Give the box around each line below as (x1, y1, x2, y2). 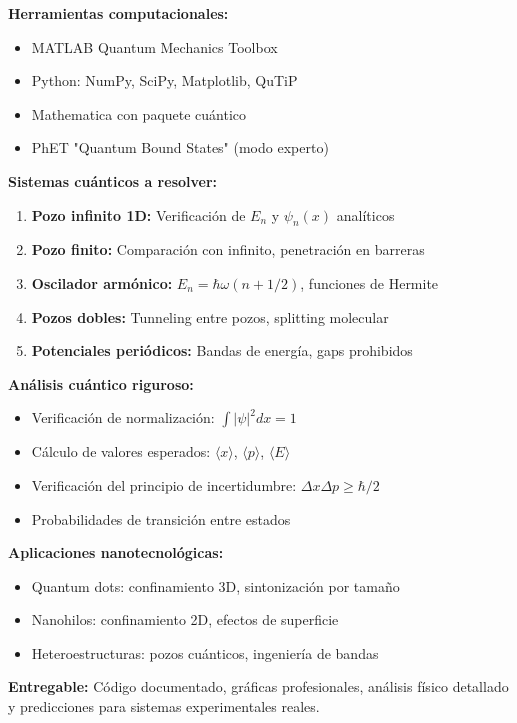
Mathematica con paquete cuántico (31, 103, 247, 124)
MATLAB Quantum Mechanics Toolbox (31, 36, 278, 57)
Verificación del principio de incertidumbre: (31, 474, 297, 495)
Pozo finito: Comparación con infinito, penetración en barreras (31, 239, 425, 260)
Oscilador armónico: (31, 272, 173, 293)
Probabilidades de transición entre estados (31, 508, 291, 529)
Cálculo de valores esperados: (31, 441, 211, 462)
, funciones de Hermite (300, 272, 439, 293)
